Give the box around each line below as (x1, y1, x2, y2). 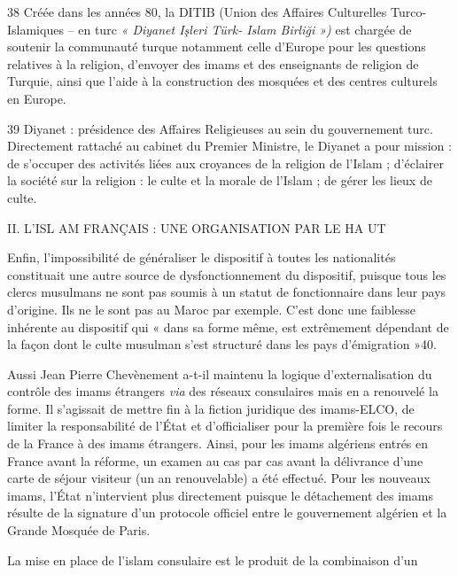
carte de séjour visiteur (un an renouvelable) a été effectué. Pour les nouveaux (7, 469, 431, 487)
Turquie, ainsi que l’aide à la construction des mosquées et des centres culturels (7, 72, 438, 90)
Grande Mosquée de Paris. (7, 521, 151, 540)
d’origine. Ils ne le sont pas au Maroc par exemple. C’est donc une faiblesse (7, 299, 415, 318)
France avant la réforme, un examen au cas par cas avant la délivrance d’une (7, 451, 423, 470)
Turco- (390, 3, 427, 20)
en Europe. (7, 89, 66, 107)
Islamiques (7, 19, 64, 38)
